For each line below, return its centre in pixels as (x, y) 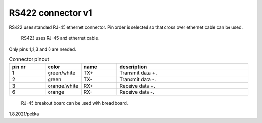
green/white (62, 73)
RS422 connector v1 (50, 13)
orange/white (63, 86)
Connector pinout (29, 59)
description (133, 67)
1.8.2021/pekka (24, 114)
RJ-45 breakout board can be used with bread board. (74, 103)
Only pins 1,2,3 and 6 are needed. (42, 49)
